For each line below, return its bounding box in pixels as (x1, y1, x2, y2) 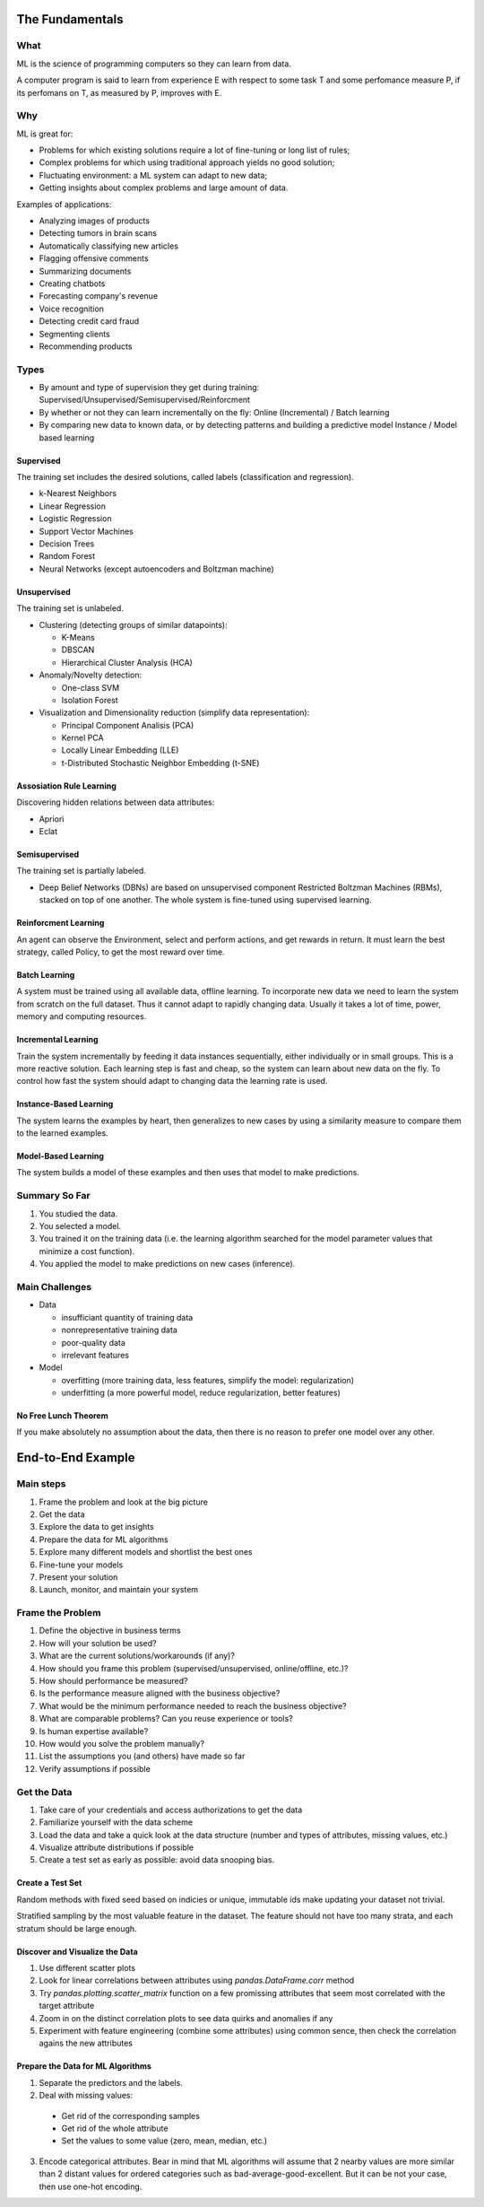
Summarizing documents (39, 266, 132, 276)
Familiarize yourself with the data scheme (39, 1817, 193, 1828)
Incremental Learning (16, 1034, 99, 1045)
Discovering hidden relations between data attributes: (16, 797, 215, 807)
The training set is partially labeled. (16, 866, 147, 877)
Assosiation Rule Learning (16, 781, 117, 791)
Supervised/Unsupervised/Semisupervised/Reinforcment (39, 395, 251, 406)
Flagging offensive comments (39, 253, 149, 264)
